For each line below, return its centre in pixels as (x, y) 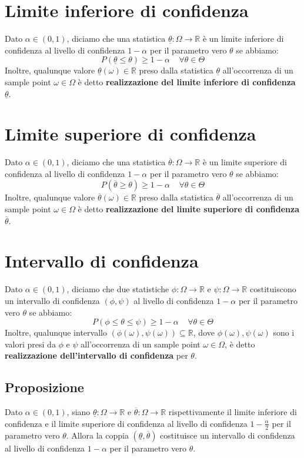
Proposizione (44, 387)
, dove (204, 332)
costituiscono (273, 289)
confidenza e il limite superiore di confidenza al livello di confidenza (126, 423)
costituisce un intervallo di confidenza (228, 435)
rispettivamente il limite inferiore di (233, 412)
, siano (78, 412)
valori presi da (30, 344)
